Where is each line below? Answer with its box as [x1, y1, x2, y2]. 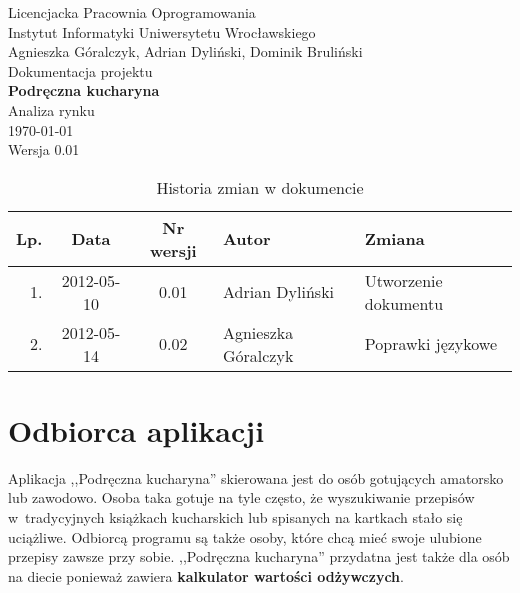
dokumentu [364, 291, 444, 315]
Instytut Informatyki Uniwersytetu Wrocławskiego [8, 21, 316, 42]
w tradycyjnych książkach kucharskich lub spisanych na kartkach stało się [8, 507, 463, 528]
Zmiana [364, 227, 425, 251]
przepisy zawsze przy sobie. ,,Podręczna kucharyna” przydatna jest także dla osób [8, 546, 510, 567]
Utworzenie [364, 268, 443, 292]
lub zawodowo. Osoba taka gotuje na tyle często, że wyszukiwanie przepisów [8, 487, 475, 508]
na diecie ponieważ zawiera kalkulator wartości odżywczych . [8, 565, 404, 586]
